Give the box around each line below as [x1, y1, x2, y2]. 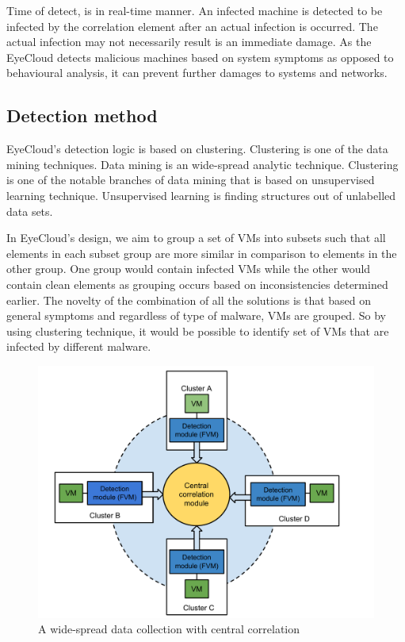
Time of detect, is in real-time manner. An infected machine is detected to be [6, 2, 383, 18]
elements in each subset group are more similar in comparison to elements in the [6, 244, 397, 261]
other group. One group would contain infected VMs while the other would [6, 260, 371, 277]
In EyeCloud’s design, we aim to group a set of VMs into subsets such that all [6, 229, 386, 246]
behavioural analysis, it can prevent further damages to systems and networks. [6, 64, 388, 81]
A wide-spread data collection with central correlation [38, 621, 300, 637]
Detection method [6, 103, 158, 128]
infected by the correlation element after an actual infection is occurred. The [6, 17, 378, 34]
